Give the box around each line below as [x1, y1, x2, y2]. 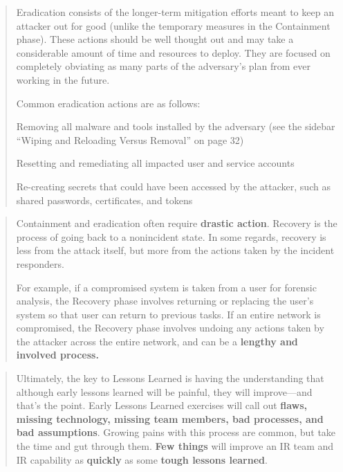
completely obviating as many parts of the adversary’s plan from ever [16, 59, 310, 73]
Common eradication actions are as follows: [16, 96, 201, 110]
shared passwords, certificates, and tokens [16, 192, 193, 207]
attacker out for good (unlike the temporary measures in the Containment [16, 18, 331, 33]
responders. [16, 256, 64, 271]
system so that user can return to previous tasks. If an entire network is [16, 307, 321, 321]
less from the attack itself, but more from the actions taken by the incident [16, 243, 335, 257]
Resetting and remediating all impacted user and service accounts [16, 156, 295, 170]
